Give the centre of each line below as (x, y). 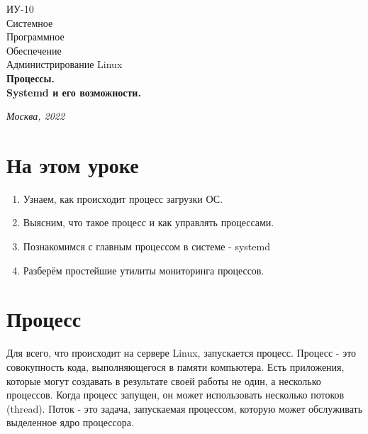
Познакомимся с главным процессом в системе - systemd (146, 246)
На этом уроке (73, 164)
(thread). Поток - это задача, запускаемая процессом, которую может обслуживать (185, 408)
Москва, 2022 (36, 116)
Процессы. (30, 78)
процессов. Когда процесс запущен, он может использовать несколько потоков (175, 395)
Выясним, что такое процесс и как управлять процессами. (149, 222)
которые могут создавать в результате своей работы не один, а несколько (164, 380)
